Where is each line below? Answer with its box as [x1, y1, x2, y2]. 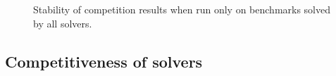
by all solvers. [33, 15, 92, 30]
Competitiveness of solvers [5, 50, 203, 72]
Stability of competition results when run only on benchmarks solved [33, 2, 331, 16]
